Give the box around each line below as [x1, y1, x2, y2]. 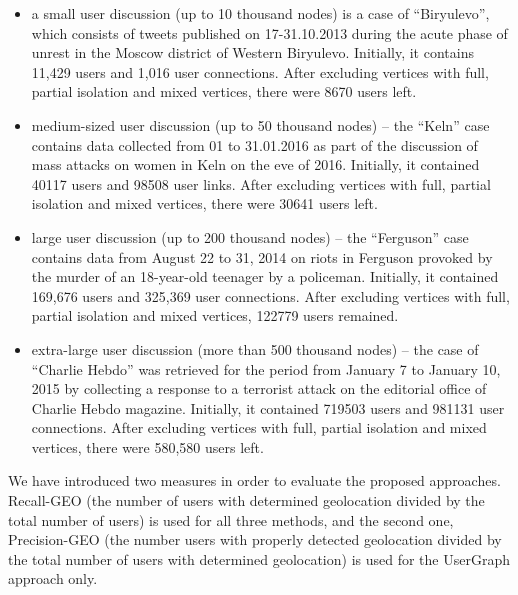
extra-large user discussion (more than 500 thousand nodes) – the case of [31, 338, 479, 359]
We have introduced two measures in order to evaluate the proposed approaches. [8, 470, 501, 491]
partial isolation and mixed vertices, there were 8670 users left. [31, 81, 417, 102]
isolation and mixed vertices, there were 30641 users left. [31, 193, 378, 214]
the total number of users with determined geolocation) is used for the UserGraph [8, 548, 510, 569]
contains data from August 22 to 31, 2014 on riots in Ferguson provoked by [31, 246, 493, 267]
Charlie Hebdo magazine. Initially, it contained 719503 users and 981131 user [31, 397, 505, 418]
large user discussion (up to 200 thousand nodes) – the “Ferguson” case [31, 226, 469, 247]
